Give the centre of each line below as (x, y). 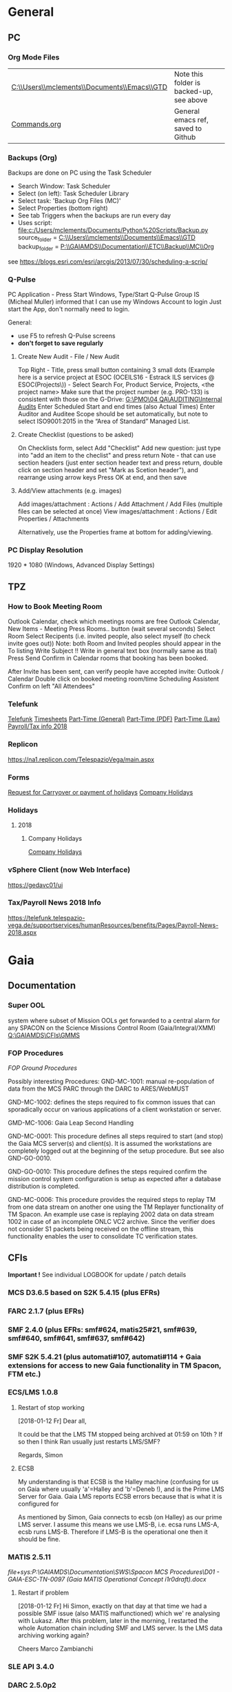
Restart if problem (43, 1593)
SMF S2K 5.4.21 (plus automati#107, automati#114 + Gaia (105, 1356)
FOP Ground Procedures (43, 1068)
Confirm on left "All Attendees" (51, 686)
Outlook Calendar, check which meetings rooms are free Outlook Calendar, (114, 621)
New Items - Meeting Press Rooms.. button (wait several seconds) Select (112, 629)
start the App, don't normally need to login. (69, 309)
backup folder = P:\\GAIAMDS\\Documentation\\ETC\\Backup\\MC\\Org (116, 247)
